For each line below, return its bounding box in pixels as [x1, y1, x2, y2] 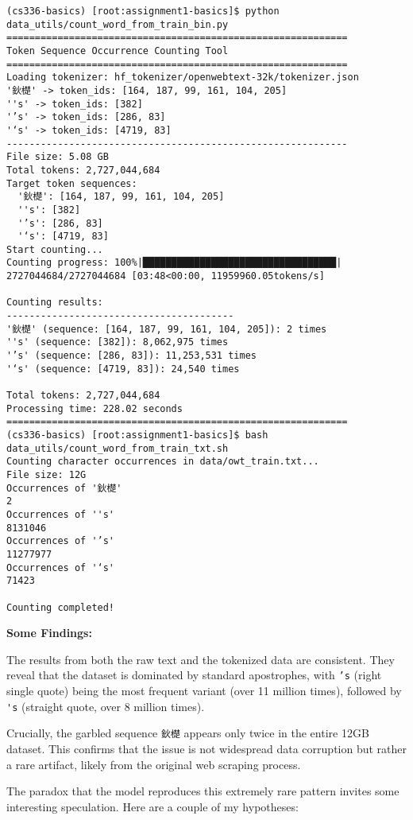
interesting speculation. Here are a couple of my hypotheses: [6, 798, 299, 814]
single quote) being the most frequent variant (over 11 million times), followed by [6, 682, 402, 699]
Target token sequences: [6, 177, 137, 189]
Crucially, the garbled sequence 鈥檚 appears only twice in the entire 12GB [6, 725, 369, 741]
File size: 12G [6, 468, 87, 480]
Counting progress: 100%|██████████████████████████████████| [6, 257, 342, 269]
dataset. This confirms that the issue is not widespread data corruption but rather [6, 740, 407, 756]
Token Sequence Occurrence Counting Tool [6, 45, 229, 56]
